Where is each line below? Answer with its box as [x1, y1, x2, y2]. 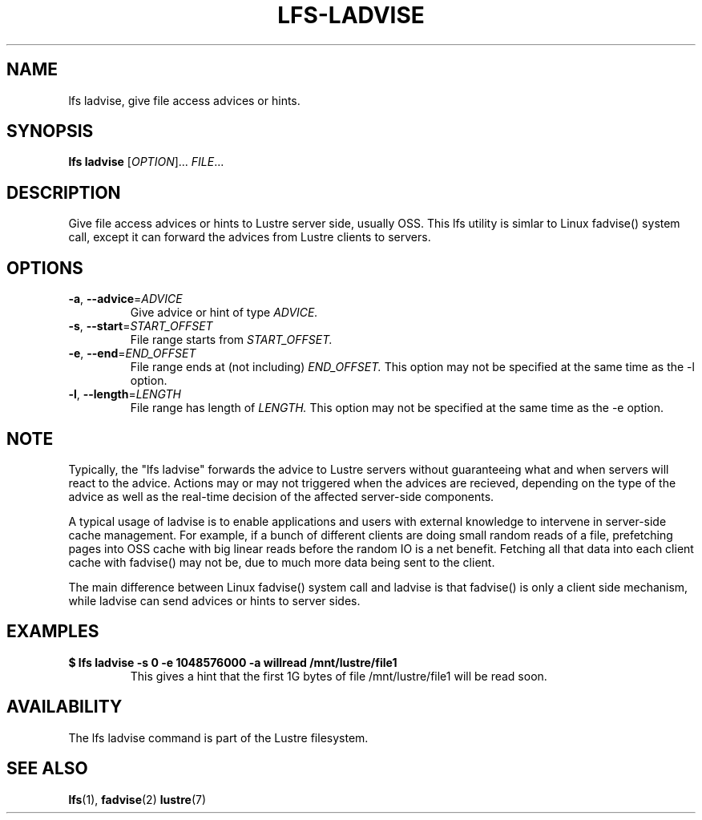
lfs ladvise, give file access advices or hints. [68, 93, 301, 107]
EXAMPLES [6, 621, 99, 642]
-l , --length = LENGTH [68, 387, 182, 402]
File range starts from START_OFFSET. [130, 333, 333, 347]
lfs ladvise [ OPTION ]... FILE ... [68, 155, 224, 169]
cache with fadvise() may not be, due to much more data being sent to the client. [68, 555, 495, 569]
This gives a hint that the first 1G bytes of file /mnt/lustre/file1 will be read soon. [130, 669, 547, 683]
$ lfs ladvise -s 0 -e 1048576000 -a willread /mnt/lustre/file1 [68, 655, 397, 669]
